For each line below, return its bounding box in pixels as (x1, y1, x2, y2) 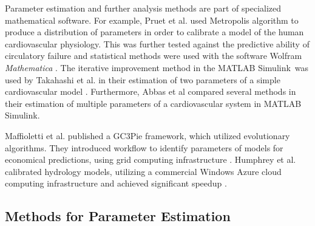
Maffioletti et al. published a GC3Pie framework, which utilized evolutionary (5, 129, 290, 142)
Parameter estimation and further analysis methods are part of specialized (5, 2, 282, 14)
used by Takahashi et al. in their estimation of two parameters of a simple (5, 73, 280, 86)
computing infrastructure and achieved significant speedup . (5, 177, 227, 190)
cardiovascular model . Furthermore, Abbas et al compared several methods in (5, 85, 296, 98)
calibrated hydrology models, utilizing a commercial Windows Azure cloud (5, 165, 282, 177)
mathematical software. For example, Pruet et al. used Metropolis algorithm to (5, 13, 299, 26)
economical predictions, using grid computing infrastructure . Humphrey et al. (5, 153, 296, 166)
